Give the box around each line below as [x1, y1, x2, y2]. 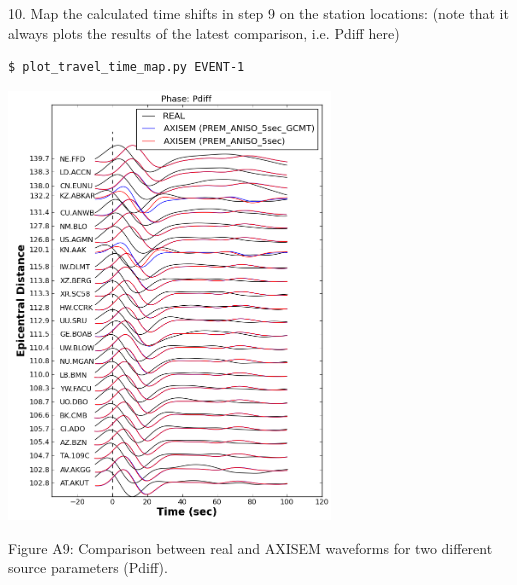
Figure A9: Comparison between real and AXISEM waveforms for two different [8, 537, 493, 558]
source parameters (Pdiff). [8, 557, 168, 578]
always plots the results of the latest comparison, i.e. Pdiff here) [8, 22, 400, 43]
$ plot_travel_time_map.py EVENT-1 [8, 60, 245, 75]
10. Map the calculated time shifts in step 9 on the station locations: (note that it [8, 3, 509, 23]
